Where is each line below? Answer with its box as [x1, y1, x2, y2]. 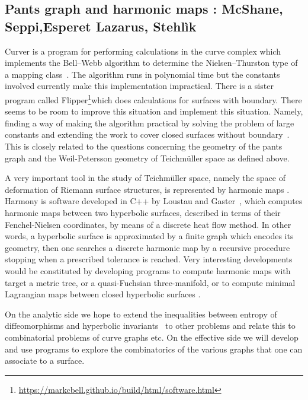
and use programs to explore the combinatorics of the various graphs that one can [5, 342, 303, 355]
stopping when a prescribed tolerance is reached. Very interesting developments [5, 253, 293, 265]
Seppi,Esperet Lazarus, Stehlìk [5, 17, 197, 35]
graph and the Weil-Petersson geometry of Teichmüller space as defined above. [5, 151, 290, 164]
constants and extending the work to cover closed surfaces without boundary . [5, 128, 290, 141]
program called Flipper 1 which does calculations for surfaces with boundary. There [5, 91, 302, 106]
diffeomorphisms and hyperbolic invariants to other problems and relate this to [5, 319, 296, 332]
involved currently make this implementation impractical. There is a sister [5, 80, 274, 92]
